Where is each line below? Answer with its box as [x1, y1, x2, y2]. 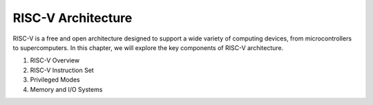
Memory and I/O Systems [30, 85, 103, 93]
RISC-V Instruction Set [30, 66, 95, 74]
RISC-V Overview [30, 56, 79, 65]
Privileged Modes [30, 75, 80, 84]
